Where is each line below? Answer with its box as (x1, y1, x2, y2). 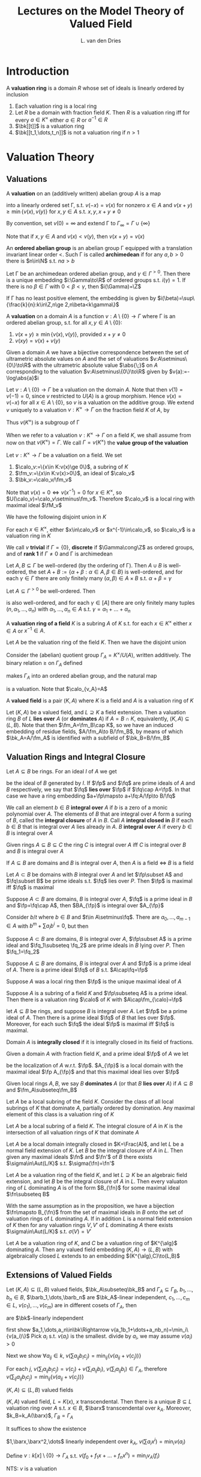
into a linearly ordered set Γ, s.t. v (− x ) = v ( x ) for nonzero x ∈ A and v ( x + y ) (6, 202, 193, 209)
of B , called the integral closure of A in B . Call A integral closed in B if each (6, 817, 194, 824)
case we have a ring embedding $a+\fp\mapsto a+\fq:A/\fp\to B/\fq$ (6, 792, 176, 799)
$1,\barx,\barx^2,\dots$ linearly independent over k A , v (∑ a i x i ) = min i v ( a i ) (6, 1437, 186, 1446)
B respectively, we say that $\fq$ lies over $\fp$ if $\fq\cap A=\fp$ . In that (6, 786, 191, 793)
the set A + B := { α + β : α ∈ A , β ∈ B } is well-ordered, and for (28, 568, 183, 576)
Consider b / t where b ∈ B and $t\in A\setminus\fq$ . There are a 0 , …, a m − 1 (6, 914, 191, 922)
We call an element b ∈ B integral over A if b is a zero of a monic (6, 804, 168, 811)
